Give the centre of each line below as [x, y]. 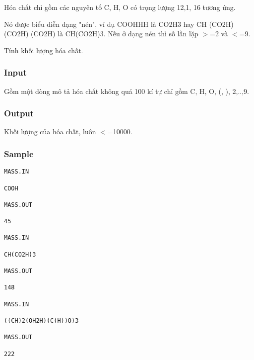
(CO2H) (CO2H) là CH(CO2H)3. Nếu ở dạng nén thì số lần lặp [101, 34]
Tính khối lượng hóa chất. [44, 50]
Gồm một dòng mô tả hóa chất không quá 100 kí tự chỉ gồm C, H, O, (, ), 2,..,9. [127, 91]
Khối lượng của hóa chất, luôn [50, 132]
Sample [19, 153]
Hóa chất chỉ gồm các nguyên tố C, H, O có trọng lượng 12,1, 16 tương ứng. [120, 7]
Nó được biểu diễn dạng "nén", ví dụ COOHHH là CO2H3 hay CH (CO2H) [119, 24]
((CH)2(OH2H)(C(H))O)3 [41, 321]
